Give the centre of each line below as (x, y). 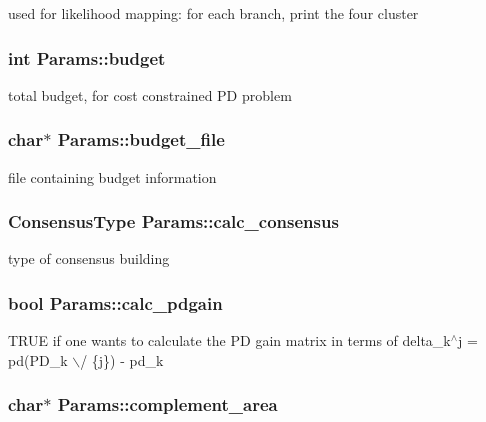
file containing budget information (112, 176)
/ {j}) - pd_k (122, 359)
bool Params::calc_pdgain (115, 302)
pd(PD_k (38, 359)
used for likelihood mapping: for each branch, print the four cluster (213, 13)
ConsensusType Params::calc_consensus (173, 221)
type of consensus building (89, 258)
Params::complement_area (167, 404)
